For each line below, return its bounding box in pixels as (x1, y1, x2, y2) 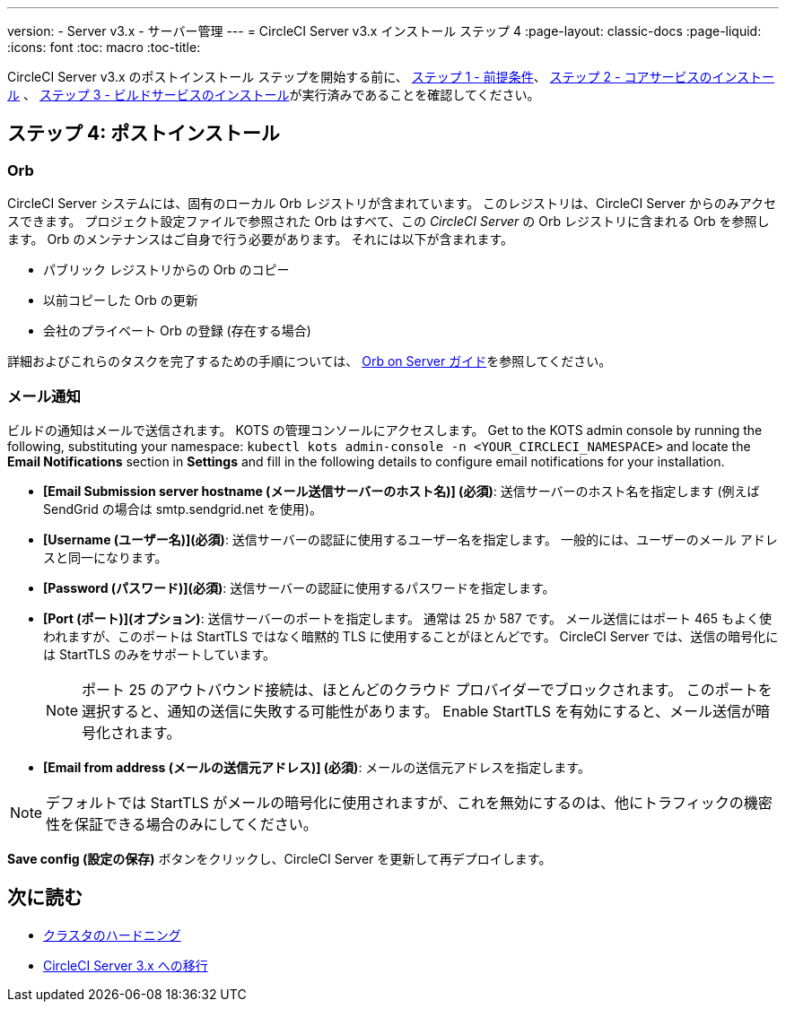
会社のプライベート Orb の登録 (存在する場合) (43, 323, 311, 339)
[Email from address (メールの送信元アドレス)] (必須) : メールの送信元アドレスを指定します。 (43, 759, 590, 775)
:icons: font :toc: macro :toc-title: (7, 39, 201, 55)
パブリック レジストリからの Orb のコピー (43, 262, 290, 278)
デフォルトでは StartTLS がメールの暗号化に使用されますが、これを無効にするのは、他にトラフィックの (46, 793, 744, 812)
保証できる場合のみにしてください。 (74, 814, 318, 833)
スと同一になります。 (43, 549, 168, 565)
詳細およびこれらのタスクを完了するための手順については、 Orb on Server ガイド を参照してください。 (7, 353, 612, 370)
